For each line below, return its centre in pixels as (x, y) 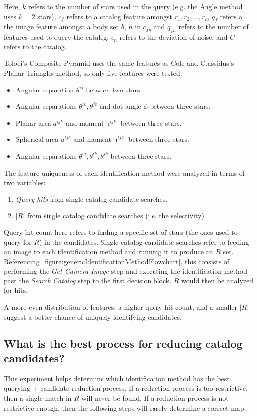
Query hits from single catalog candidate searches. (92, 199)
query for (18, 242)
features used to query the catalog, (57, 37)
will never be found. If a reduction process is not (155, 398)
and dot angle (120, 106)
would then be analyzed (217, 280)
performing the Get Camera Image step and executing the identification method (126, 271)
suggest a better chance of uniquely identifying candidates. (93, 316)
